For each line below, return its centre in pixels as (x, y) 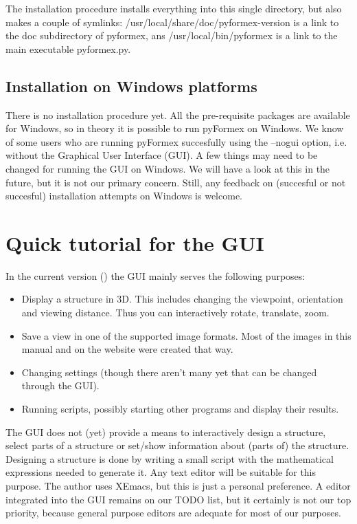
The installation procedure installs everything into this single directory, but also (174, 8)
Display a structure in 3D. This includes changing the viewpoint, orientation (182, 299)
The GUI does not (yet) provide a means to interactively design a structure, (166, 432)
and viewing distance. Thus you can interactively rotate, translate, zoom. (175, 313)
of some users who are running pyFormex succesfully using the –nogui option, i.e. (176, 141)
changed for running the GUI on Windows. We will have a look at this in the (168, 168)
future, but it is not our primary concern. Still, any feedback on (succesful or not (176, 182)
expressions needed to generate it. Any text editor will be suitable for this (161, 472)
